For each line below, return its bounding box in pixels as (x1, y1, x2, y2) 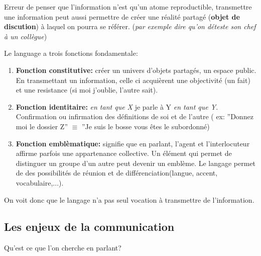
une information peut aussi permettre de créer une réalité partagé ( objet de (4, 11, 240, 22)
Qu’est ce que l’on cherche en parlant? (4, 242, 121, 253)
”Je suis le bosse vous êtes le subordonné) (82, 121, 210, 131)
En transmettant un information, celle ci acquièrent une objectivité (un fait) (16, 74, 250, 85)
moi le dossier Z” (16, 121, 68, 131)
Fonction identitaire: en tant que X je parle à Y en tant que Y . (16, 101, 218, 112)
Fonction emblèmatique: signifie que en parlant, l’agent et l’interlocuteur (16, 138, 250, 148)
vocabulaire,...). (16, 177, 64, 188)
